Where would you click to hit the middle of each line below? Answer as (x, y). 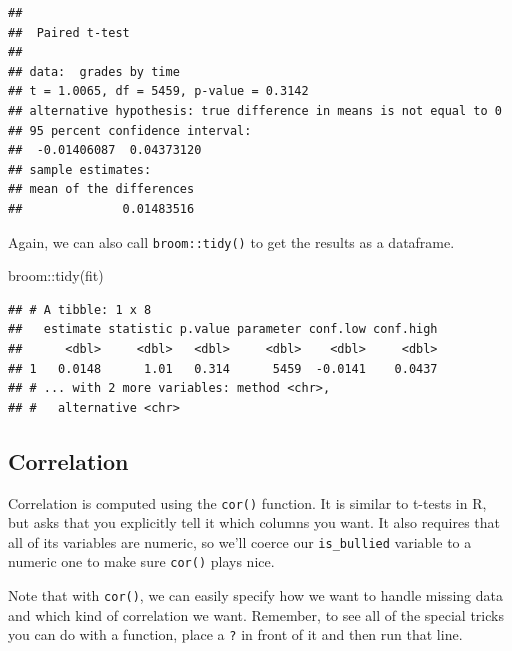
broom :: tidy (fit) (56, 275)
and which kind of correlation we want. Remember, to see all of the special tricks (256, 614)
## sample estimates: (80, 169)
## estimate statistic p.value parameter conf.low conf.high (223, 329)
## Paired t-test (69, 32)
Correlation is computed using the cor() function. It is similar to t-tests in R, (247, 502)
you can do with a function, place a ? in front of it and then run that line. (235, 634)
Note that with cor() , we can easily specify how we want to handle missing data (255, 595)
